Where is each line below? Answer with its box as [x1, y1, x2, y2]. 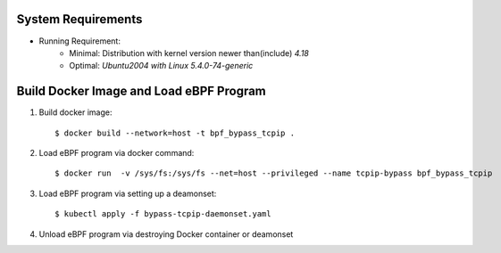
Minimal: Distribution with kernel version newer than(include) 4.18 [69, 47, 310, 58]
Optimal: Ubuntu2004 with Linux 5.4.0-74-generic [69, 61, 254, 71]
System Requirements [16, 12, 143, 27]
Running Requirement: [38, 36, 121, 46]
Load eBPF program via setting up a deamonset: [38, 188, 217, 199]
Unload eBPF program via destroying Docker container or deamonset [38, 228, 294, 240]
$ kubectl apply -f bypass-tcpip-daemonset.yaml [54, 209, 271, 219]
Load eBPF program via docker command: [38, 147, 195, 158]
